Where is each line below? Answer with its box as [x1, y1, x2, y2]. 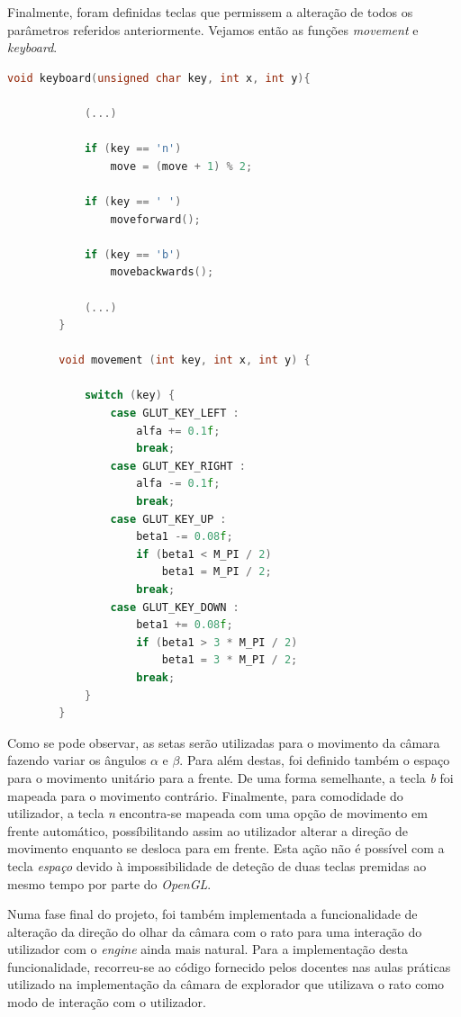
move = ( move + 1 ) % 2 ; [110, 159, 253, 173]
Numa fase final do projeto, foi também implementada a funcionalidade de [7, 904, 418, 923]
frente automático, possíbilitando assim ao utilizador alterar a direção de [7, 821, 409, 840]
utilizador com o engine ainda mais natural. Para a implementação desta [7, 940, 409, 958]
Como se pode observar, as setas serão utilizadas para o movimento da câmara [7, 733, 440, 751]
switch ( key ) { [84, 389, 176, 402]
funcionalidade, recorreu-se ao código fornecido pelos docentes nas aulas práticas [7, 957, 451, 976]
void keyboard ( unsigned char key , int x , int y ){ [7, 71, 311, 85]
